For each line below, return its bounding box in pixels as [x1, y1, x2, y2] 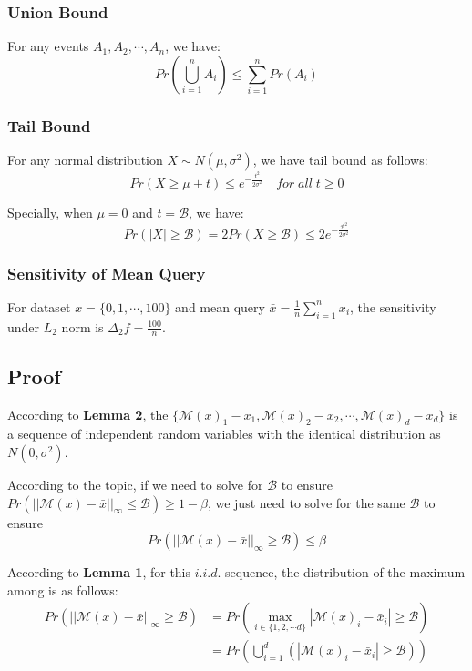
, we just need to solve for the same [207, 493, 405, 512]
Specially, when [7, 203, 93, 222]
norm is [61, 317, 104, 336]
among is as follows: [7, 580, 118, 599]
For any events [7, 36, 89, 56]
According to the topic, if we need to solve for [7, 475, 263, 494]
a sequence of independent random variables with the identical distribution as [7, 424, 441, 443]
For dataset [7, 297, 71, 316]
